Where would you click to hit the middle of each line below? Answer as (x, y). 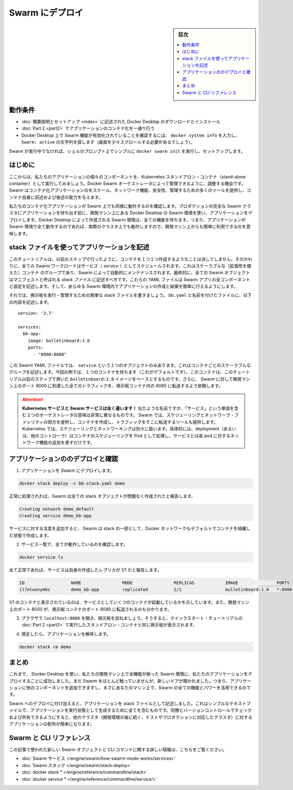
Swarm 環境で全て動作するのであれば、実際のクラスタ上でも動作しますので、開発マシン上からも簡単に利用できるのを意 (130, 226)
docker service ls (41, 557)
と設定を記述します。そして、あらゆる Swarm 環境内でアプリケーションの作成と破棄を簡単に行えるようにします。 (124, 286)
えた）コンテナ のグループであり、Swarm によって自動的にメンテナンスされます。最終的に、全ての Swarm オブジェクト (130, 273)
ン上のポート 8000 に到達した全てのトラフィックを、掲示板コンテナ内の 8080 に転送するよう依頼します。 (116, 386)
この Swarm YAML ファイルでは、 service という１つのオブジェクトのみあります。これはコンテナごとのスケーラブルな (130, 365)
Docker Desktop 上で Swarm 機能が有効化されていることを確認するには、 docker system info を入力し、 (131, 135)
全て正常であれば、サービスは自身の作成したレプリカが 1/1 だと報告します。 (85, 570)
